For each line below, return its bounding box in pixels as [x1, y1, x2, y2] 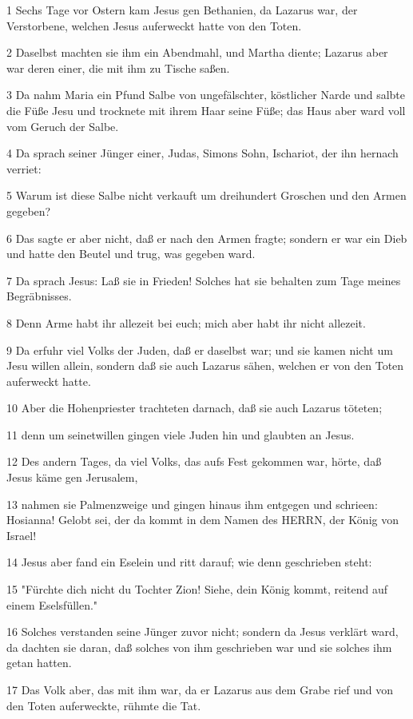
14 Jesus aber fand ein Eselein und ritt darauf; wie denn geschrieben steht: [6, 554, 372, 570]
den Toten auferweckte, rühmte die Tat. [6, 697, 201, 713]
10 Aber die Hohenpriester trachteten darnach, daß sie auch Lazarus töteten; [6, 399, 383, 416]
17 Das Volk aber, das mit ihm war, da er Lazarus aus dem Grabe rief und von [6, 681, 394, 697]
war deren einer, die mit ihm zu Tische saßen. [6, 59, 230, 76]
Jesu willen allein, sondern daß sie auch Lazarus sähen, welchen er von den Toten [6, 357, 404, 374]
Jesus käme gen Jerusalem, [6, 469, 138, 486]
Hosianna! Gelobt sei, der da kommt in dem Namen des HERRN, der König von [6, 511, 399, 528]
